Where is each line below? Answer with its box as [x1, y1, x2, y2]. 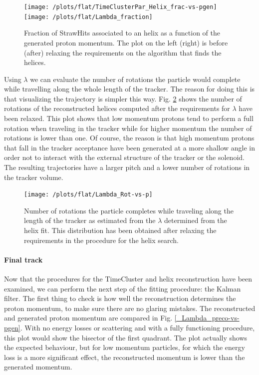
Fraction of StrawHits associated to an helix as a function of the [24, 27, 220, 38]
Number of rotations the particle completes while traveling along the [24, 205, 234, 215]
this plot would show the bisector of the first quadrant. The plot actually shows [4, 332, 248, 342]
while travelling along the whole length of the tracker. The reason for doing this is [4, 83, 255, 94]
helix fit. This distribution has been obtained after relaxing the [24, 225, 217, 235]
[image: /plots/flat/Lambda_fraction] [24, 13, 153, 20]
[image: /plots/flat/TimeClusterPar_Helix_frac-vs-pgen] [24, 3, 217, 10]
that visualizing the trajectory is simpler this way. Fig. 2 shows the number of [4, 93, 242, 103]
